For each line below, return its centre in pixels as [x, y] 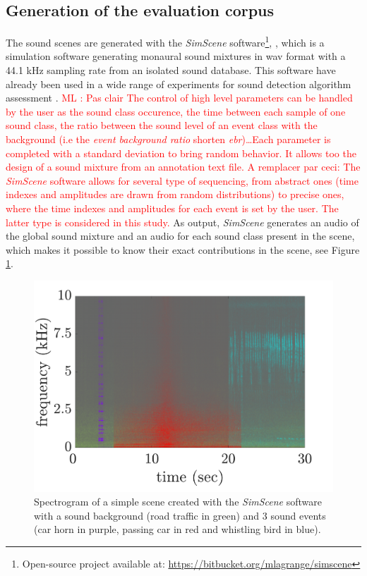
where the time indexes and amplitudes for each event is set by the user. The [172, 208]
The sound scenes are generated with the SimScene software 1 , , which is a [165, 41]
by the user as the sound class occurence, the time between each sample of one [176, 111]
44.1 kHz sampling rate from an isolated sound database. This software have [171, 70]
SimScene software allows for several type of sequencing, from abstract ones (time [182, 180]
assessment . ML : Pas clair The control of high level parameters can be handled [179, 98]
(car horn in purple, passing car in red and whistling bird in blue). [178, 529]
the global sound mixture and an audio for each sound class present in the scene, [180, 236]
